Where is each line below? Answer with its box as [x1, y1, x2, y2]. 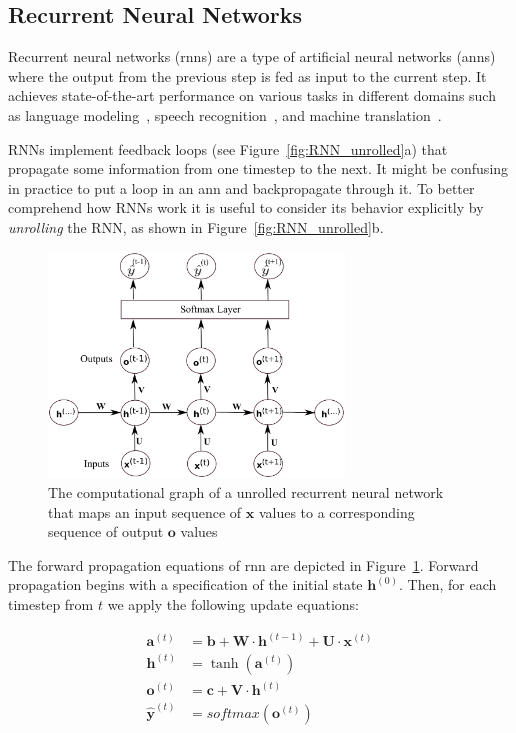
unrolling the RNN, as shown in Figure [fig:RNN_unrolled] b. [8, 216, 384, 237]
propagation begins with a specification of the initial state [8, 574, 363, 595]
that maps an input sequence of [48, 501, 242, 522]
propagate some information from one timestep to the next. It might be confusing [8, 158, 509, 179]
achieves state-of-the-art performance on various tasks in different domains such [8, 85, 496, 106]
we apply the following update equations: [107, 594, 359, 615]
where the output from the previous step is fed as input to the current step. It [8, 65, 487, 86]
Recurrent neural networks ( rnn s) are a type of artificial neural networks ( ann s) [8, 46, 496, 67]
